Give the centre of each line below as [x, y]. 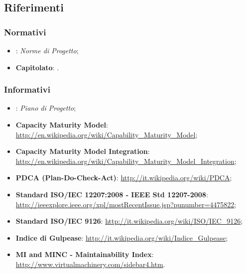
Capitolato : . [37, 67]
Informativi [27, 89]
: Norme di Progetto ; [47, 50]
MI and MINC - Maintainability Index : [85, 254]
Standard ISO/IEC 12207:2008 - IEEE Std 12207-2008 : [112, 194]
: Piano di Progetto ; [46, 108]
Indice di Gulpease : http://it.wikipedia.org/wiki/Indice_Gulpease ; [122, 237]
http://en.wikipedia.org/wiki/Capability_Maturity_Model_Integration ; [126, 161]
